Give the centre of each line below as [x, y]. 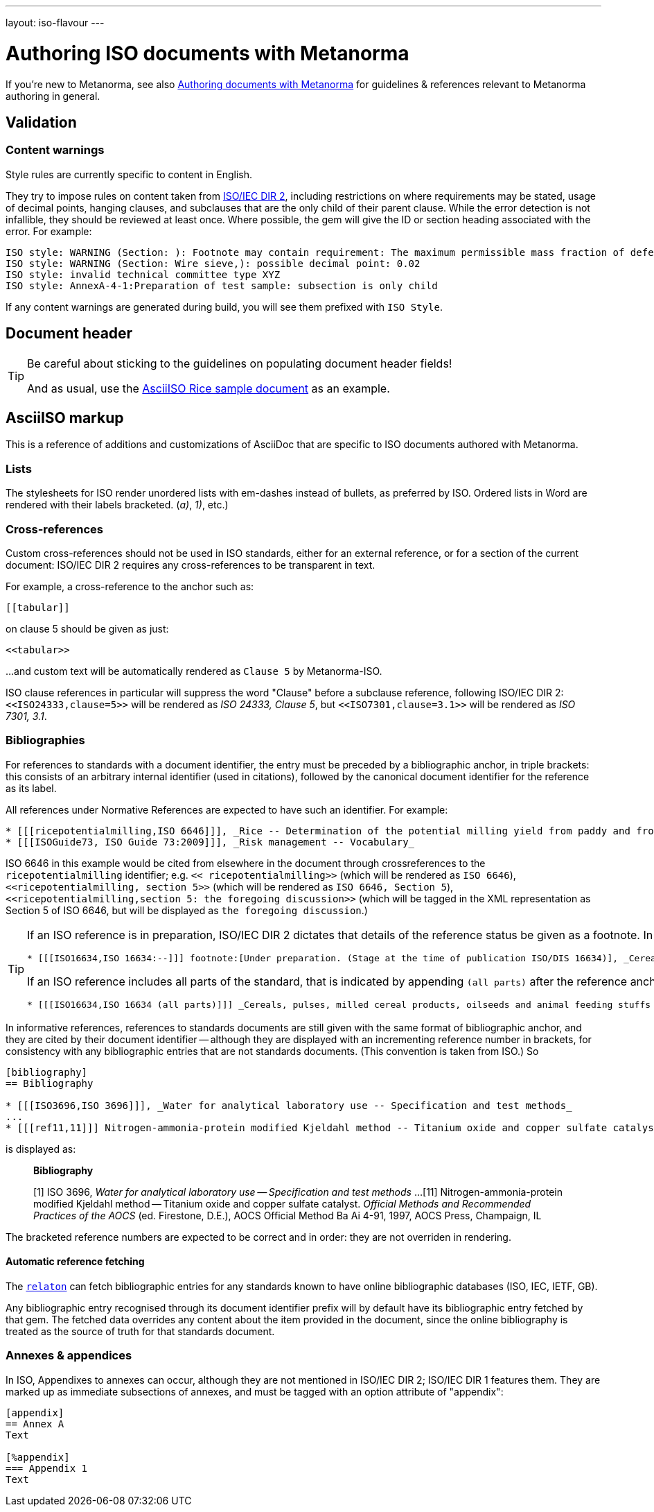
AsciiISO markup [65, 418]
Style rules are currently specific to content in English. [129, 174]
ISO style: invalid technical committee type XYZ [143, 274]
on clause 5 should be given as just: [87, 628]
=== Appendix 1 [47, 1468]
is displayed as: [41, 1149]
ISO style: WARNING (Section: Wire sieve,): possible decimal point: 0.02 [213, 263]
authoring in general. [53, 96]
